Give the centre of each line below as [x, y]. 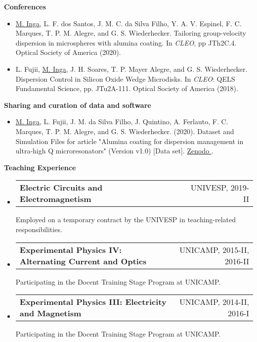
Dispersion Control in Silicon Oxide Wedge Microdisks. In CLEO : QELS [125, 78]
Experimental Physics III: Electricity [93, 302]
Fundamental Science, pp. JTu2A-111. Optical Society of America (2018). [127, 88]
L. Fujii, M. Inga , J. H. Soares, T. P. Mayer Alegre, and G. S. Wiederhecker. [131, 69]
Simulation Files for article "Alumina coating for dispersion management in [129, 141]
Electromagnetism [55, 199]
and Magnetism [50, 313]
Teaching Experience [40, 167]
